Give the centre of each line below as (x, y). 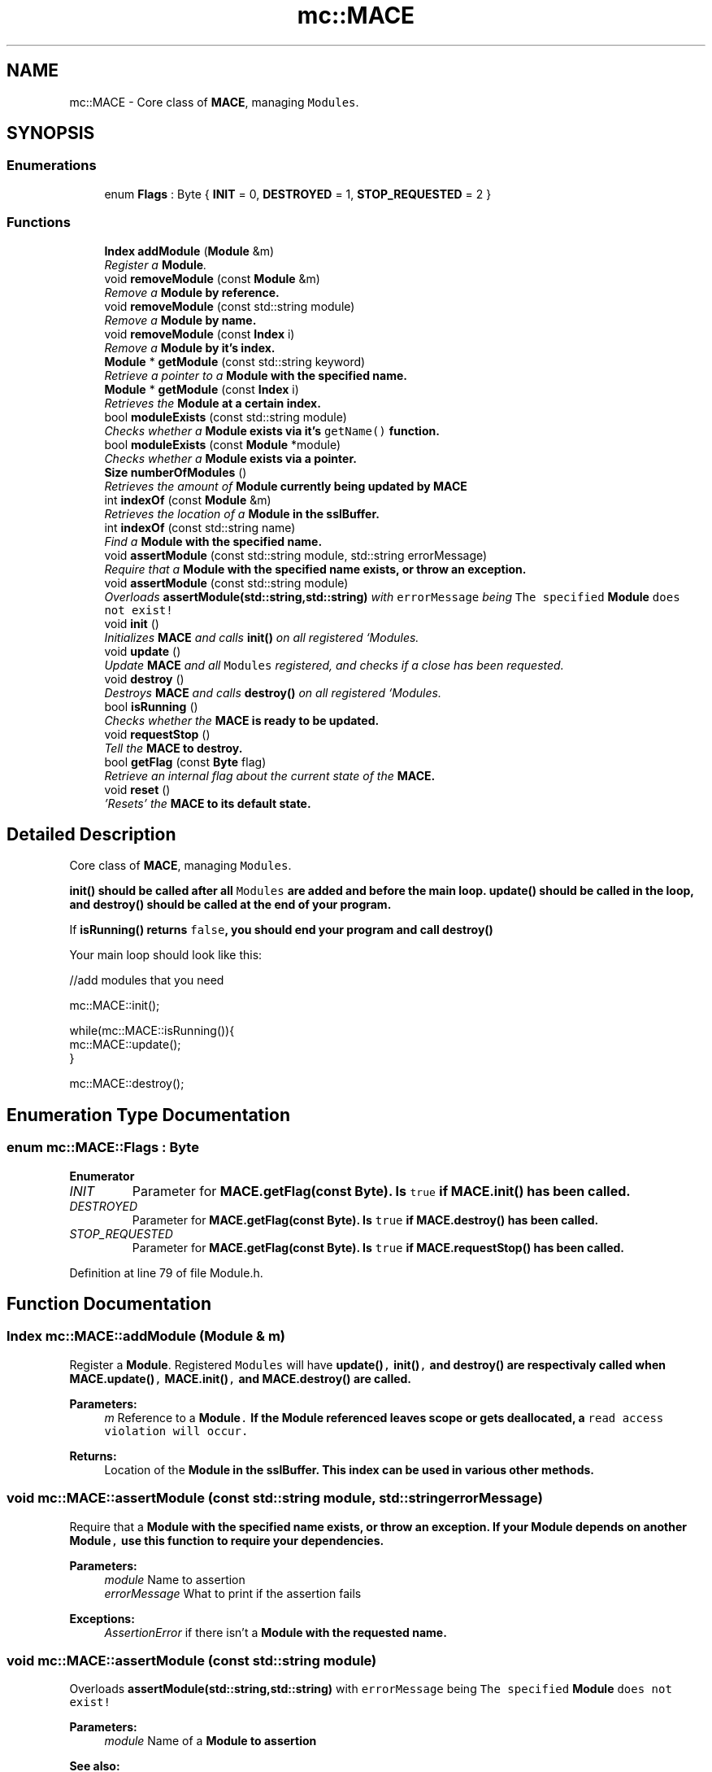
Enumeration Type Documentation (148, 1115)
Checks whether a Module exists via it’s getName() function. (272, 430)
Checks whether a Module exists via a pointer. (230, 458)
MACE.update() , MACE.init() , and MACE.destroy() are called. (241, 1378)
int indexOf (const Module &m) (188, 500)
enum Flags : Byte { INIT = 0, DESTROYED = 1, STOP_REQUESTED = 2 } (298, 194)
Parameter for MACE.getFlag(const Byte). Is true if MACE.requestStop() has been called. (378, 1247)
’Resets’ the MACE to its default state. (208, 803)
